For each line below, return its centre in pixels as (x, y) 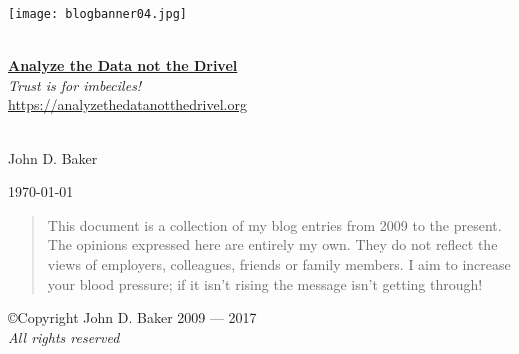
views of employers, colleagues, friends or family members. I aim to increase (279, 264)
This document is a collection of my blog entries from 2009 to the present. (274, 224)
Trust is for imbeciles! (75, 84)
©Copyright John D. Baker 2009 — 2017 (132, 317)
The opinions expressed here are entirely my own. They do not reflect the (272, 244)
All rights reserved (64, 336)
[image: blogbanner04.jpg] (97, 14)
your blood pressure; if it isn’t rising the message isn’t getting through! (265, 283)
